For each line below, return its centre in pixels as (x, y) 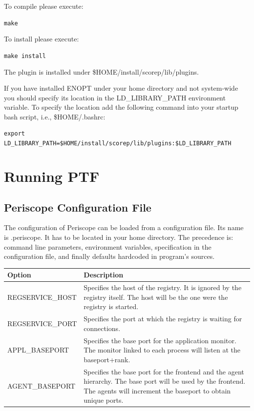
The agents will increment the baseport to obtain (157, 390)
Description (104, 275)
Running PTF (52, 176)
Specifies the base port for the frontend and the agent (164, 371)
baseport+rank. (107, 359)
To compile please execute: (44, 6)
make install (25, 56)
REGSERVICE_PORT (42, 323)
